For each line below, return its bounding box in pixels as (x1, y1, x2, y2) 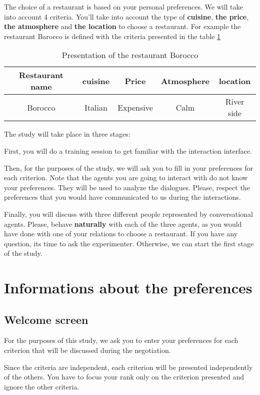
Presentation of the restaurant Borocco (61, 49, 198, 61)
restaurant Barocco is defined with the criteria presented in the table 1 (4, 31, 221, 41)
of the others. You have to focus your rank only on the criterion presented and (4, 371, 244, 382)
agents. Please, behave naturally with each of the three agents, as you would (4, 218, 242, 229)
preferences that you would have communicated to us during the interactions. (4, 192, 241, 202)
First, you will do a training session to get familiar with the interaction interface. (4, 145, 252, 156)
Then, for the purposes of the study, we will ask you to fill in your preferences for (4, 162, 253, 173)
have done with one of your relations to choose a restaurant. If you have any (4, 228, 238, 239)
